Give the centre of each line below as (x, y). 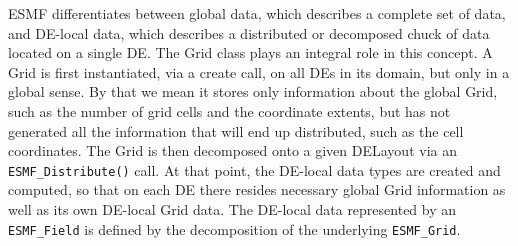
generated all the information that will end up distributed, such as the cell (236, 130)
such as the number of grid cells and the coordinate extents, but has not (229, 110)
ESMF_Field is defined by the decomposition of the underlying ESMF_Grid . (234, 228)
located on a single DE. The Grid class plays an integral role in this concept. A (250, 52)
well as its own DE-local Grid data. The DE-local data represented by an (232, 209)
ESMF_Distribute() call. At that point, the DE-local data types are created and (254, 169)
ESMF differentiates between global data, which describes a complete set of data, (257, 13)
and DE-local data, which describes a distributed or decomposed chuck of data (249, 32)
